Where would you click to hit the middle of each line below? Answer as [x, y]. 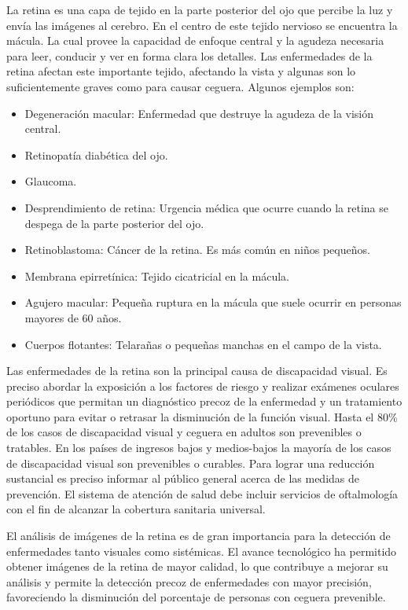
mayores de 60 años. [73, 317]
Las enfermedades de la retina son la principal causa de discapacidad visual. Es [197, 371]
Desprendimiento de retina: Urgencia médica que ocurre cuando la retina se [206, 207]
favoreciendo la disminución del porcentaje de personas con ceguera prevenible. [196, 597]
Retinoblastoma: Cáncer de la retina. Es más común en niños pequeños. [197, 250]
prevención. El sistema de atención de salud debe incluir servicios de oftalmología [202, 493]
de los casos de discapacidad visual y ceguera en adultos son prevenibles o [184, 432]
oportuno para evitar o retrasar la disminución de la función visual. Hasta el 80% [202, 416]
